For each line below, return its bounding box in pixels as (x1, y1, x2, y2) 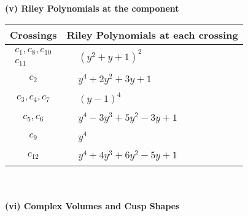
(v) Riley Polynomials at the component (5, 2, 179, 14)
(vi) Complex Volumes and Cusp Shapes (5, 199, 180, 212)
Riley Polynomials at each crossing (66, 27, 238, 42)
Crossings (10, 27, 57, 42)
